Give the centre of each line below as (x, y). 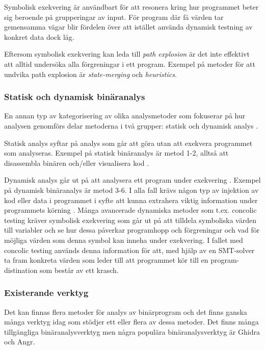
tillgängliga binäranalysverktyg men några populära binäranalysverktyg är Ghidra (132, 331)
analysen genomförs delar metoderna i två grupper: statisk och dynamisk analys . (131, 125)
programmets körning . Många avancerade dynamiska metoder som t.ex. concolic (130, 210)
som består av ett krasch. (79, 270)
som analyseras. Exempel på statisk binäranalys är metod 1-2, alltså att (116, 153)
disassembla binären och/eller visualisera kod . (77, 162)
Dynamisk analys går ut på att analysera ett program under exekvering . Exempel (132, 180)
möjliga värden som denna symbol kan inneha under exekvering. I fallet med (124, 240)
